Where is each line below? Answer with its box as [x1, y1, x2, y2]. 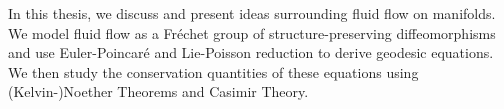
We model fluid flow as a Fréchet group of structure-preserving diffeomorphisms [8, 22, 496, 43]
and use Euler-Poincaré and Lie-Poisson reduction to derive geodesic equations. [8, 42, 494, 63]
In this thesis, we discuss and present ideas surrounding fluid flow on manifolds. [8, 3, 496, 23]
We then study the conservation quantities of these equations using [8, 61, 419, 82]
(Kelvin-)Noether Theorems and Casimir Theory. [8, 81, 309, 102]
